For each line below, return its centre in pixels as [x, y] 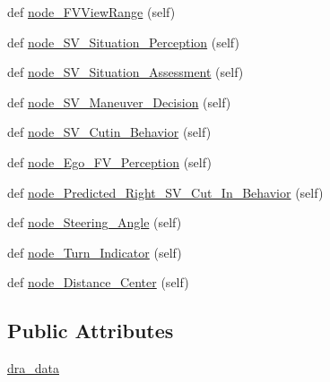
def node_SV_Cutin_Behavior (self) [109, 132]
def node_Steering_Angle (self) [95, 222]
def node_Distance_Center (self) [98, 282]
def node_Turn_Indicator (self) [95, 252]
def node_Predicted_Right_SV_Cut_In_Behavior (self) [165, 192]
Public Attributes [91, 331]
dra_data [34, 368]
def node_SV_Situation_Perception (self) [123, 42]
